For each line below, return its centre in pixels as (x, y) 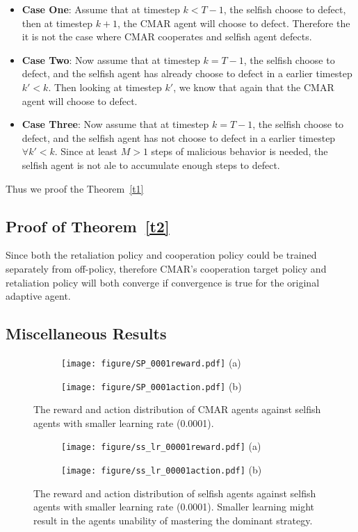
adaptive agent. (38, 296)
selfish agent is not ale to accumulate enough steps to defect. (151, 164)
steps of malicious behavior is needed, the (239, 151)
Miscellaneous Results (86, 333)
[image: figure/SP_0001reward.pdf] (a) (151, 362)
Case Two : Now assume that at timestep (111, 59)
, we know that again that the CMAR (254, 87)
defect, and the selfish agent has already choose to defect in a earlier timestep (187, 73)
